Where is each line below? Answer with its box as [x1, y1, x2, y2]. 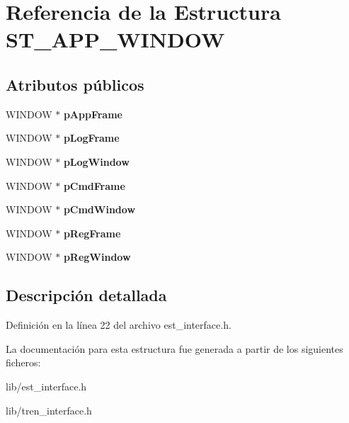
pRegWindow [63, 249, 131, 264]
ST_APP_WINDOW [6, 25, 225, 54]
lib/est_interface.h [6, 378, 87, 393]
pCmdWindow [63, 202, 136, 217]
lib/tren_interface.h [6, 402, 92, 417]
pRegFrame [63, 225, 121, 240]
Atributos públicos [6, 73, 144, 95]
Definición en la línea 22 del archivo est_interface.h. [6, 317, 231, 332]
